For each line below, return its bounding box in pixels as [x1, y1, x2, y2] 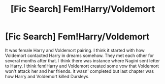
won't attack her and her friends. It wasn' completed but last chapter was [5, 68, 154, 74]
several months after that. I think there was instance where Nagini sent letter [5, 57, 160, 63]
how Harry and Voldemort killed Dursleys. [5, 73, 90, 79]
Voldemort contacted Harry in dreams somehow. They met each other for [5, 53, 154, 58]
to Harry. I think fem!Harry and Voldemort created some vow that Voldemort [5, 63, 159, 69]
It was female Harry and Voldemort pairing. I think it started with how [5, 47, 145, 53]
